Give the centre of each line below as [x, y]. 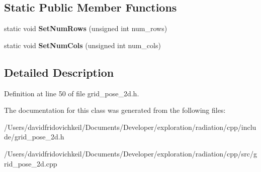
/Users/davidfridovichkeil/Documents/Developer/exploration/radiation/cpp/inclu [130, 127]
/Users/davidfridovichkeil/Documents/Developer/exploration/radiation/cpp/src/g [131, 153]
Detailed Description [59, 72]
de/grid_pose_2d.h [34, 137]
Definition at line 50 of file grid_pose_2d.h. [72, 93]
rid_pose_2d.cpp [31, 163]
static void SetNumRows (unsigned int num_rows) [86, 28]
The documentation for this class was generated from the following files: [115, 110]
